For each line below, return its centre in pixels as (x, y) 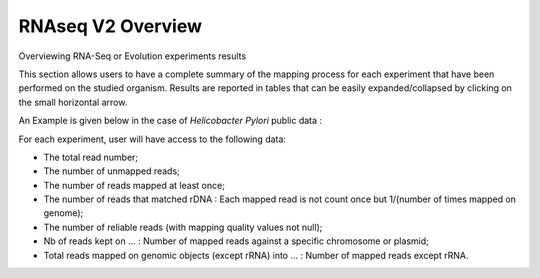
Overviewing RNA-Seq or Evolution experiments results (132, 56)
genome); (63, 213)
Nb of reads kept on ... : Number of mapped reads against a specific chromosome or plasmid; (236, 241)
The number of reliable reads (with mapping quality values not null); (183, 227)
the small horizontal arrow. (73, 102)
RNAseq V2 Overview (110, 26)
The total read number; (91, 157)
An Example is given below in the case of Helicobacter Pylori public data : (170, 121)
